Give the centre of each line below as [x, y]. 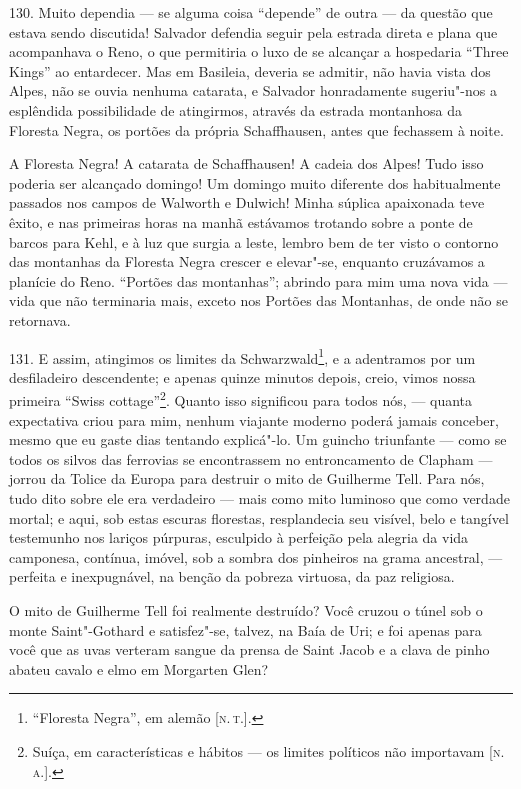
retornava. [40, 319]
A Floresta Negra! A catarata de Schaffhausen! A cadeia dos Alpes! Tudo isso [246, 163]
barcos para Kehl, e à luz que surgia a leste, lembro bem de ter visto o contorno [254, 241]
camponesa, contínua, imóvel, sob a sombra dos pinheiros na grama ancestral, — [256, 556]
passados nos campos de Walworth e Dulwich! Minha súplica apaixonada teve [247, 202]
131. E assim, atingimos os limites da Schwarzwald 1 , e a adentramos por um [242, 356]
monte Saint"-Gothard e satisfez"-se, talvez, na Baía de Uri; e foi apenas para [245, 629]
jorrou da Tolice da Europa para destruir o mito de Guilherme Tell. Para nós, [247, 478]
